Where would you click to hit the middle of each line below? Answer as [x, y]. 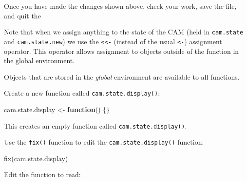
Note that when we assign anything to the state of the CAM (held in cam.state [124, 32]
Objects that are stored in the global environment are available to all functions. [122, 76]
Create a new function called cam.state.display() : [82, 93]
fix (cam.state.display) [36, 158]
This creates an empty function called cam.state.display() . [95, 125]
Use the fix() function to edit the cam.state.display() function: [104, 142]
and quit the [22, 15]
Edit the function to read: [42, 174]
